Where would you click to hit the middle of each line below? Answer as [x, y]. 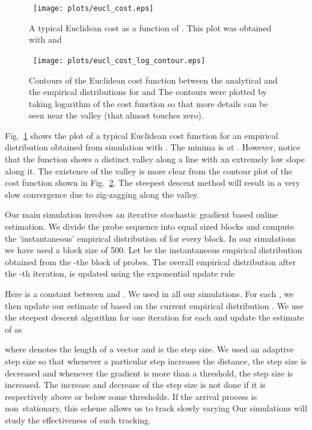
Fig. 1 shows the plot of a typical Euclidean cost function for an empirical [142, 135]
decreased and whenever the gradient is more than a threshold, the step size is [149, 373]
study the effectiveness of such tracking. [78, 419]
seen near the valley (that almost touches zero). [116, 115]
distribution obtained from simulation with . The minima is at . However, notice [153, 147]
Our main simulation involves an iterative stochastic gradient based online [142, 214]
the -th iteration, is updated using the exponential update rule [120, 273]
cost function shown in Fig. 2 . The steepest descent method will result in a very [153, 183]
